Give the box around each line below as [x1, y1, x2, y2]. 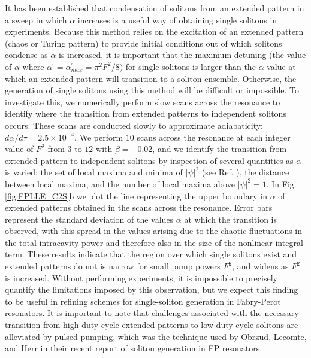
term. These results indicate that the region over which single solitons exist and [5, 248, 297, 260]
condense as [5, 48, 48, 61]
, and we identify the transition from [152, 142, 287, 155]
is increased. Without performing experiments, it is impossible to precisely [5, 271, 277, 284]
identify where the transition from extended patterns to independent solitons [5, 107, 286, 120]
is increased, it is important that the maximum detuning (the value [58, 48, 306, 61]
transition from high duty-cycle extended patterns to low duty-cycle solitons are [5, 318, 298, 331]
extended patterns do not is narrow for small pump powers [5, 260, 221, 272]
